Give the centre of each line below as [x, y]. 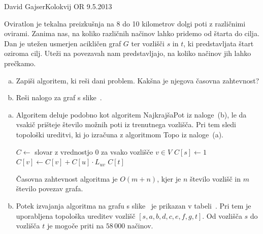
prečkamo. [20, 63]
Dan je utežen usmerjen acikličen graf [63, 43]
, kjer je [169, 178]
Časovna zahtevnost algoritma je [67, 178]
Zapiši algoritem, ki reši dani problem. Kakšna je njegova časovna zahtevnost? [138, 80]
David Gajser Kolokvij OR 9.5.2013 [58, 6]
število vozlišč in [215, 178]
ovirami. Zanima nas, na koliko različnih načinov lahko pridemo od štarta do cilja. [132, 33]
